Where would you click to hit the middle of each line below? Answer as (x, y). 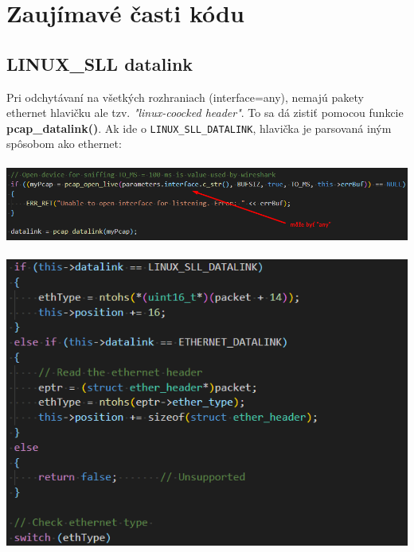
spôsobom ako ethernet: (64, 144)
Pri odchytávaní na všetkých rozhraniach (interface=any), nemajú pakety (185, 97)
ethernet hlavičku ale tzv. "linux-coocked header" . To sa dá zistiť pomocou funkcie (205, 113)
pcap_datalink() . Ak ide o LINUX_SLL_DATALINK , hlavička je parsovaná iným (199, 128)
